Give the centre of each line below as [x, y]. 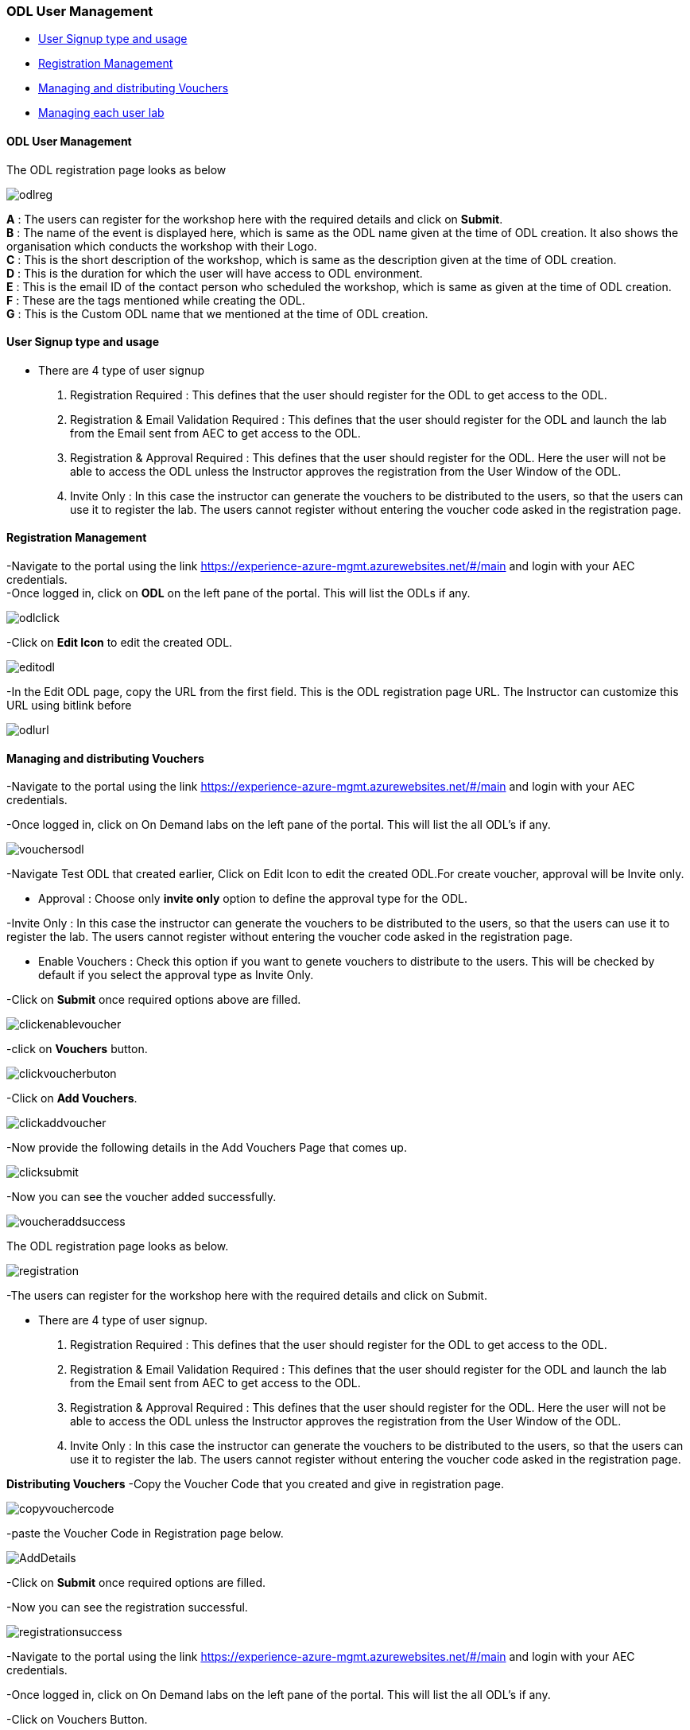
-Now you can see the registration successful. [127, 1608]
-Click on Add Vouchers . [72, 1098]
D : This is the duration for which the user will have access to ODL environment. [215, 273]
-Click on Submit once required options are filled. [136, 1583]
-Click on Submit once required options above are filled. [154, 1000]
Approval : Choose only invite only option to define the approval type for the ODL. [253, 899]
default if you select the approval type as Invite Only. [176, 975]
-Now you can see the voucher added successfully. [141, 1197]
